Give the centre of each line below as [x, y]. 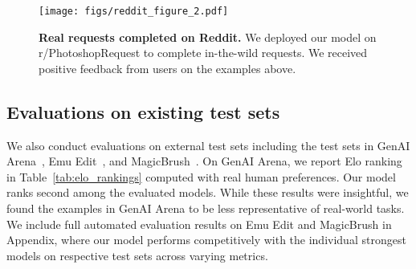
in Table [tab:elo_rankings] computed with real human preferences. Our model [201, 176]
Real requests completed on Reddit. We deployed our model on [208, 37]
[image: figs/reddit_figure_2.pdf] [134, 11]
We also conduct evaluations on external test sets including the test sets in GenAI [208, 145]
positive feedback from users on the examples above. [167, 68]
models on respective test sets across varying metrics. [137, 255]
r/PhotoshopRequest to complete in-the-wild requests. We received [203, 53]
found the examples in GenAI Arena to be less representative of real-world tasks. [206, 208]
